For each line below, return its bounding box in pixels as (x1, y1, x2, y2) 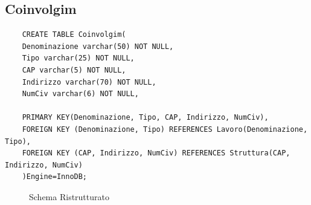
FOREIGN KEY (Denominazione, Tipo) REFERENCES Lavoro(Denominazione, (22, 125, 308, 134)
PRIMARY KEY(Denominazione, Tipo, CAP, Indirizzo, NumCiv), (22, 113, 269, 122)
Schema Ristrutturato (29, 190, 109, 203)
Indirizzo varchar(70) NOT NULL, (22, 77, 156, 86)
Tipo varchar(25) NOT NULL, (22, 54, 135, 63)
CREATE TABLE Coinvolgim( (22, 30, 126, 39)
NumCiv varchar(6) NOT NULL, (22, 89, 139, 99)
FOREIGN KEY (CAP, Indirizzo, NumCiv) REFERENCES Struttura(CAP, (22, 149, 290, 158)
